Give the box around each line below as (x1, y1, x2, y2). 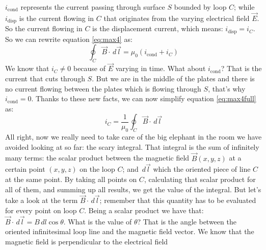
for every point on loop (5, 204, 77, 215)
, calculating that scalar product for (144, 173, 256, 184)
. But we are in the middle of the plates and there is (92, 73, 255, 83)
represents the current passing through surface (20, 2, 165, 12)
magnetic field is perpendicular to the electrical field (5, 236, 168, 246)
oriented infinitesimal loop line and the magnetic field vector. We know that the (5, 226, 254, 237)
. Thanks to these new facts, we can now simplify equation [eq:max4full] (31, 93, 256, 104)
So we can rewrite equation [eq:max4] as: (5, 33, 132, 44)
